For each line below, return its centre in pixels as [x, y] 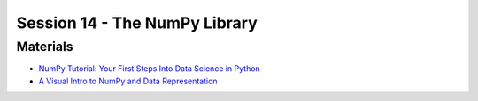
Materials [45, 47]
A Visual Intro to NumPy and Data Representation [128, 81]
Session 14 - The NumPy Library [137, 23]
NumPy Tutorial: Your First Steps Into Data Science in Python [149, 69]
